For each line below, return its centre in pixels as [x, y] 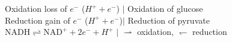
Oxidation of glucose [165, 8]
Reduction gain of [38, 20]
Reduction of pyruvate [169, 20]
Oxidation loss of [36, 8]
